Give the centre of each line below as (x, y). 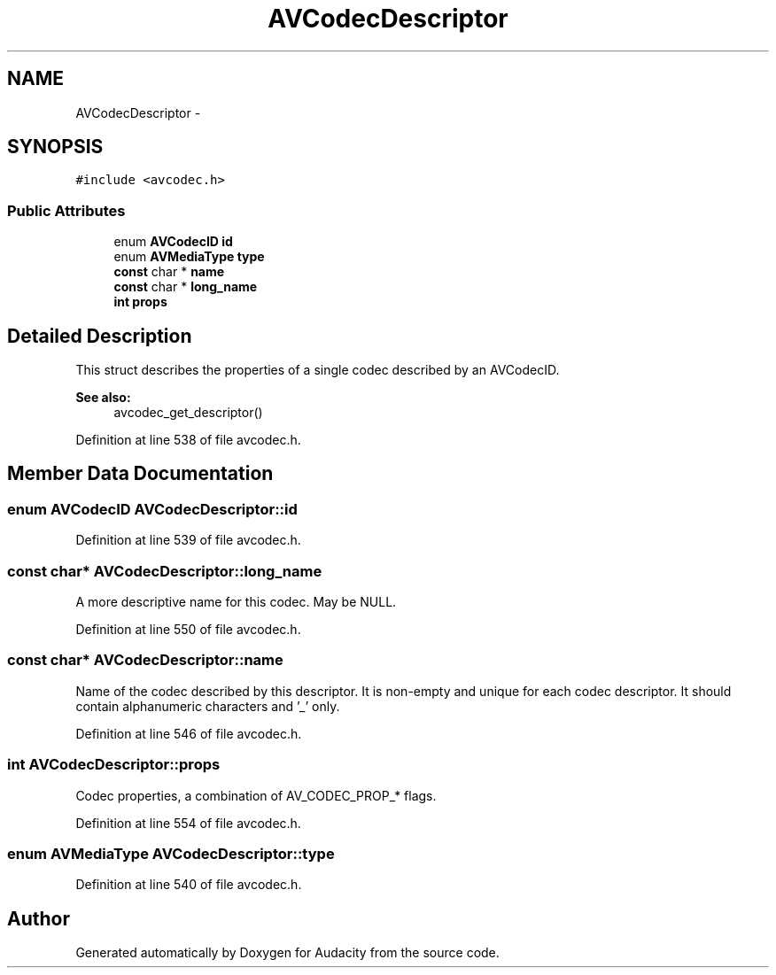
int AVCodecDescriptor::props (114, 765)
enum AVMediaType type (189, 257)
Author (39, 918)
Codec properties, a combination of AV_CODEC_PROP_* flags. (256, 795)
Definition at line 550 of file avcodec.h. (188, 629)
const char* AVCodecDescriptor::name (145, 660)
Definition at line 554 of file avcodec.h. (188, 823)
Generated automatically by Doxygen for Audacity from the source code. (287, 953)
